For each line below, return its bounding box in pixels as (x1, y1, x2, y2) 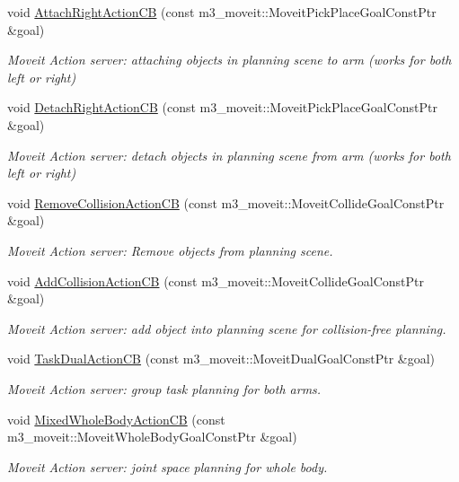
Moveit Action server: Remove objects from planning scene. (7, 241, 333, 259)
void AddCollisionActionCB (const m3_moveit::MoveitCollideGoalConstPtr (7, 271, 424, 290)
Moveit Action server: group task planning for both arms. (7, 379, 322, 398)
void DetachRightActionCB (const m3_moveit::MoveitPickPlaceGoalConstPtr (7, 98, 438, 117)
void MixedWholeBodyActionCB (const (7, 409, 225, 428)
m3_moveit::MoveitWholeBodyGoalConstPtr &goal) (7, 427, 297, 446)
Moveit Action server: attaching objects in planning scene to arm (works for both (7, 50, 452, 69)
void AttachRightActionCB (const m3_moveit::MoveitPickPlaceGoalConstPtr (7, 3, 437, 21)
